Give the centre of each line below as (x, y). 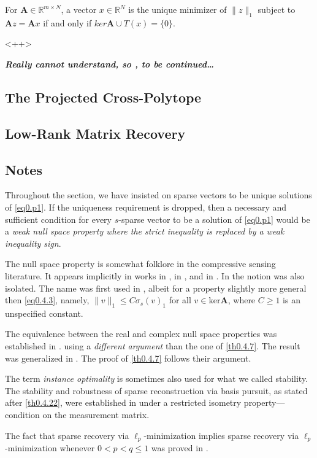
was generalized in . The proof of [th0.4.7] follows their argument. (128, 358)
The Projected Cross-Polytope (103, 97)
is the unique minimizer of (178, 9)
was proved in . (180, 448)
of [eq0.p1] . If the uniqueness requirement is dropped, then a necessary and (146, 207)
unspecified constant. (44, 313)
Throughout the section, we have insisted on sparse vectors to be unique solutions (158, 195)
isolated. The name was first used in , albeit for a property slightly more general (156, 288)
